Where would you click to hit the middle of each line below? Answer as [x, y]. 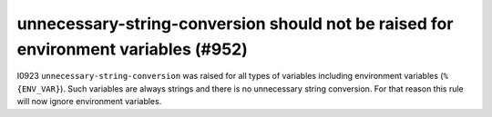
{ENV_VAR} [39, 89]
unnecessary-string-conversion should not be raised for [235, 24]
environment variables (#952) [132, 49]
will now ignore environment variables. [89, 102]
